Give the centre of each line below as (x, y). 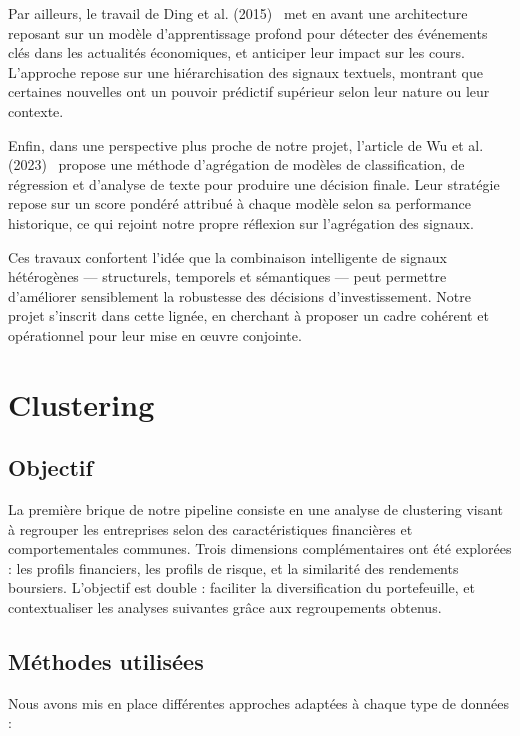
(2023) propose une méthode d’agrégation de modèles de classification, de (236, 164)
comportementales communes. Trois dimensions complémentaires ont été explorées (260, 548)
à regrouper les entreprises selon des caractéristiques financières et (210, 528)
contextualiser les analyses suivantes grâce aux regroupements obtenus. (225, 607)
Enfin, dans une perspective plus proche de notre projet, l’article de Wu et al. (246, 144)
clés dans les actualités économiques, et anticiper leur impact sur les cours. (236, 52)
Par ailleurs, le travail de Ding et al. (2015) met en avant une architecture (238, 13)
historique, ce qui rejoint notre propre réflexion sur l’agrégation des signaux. (241, 222)
